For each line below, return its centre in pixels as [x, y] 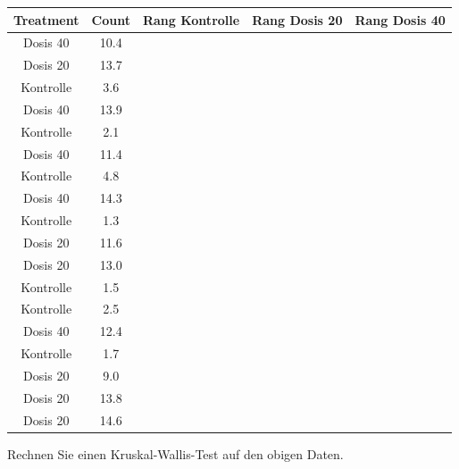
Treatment [46, 19]
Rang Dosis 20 [297, 19]
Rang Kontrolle [191, 19]
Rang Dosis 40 [400, 19]
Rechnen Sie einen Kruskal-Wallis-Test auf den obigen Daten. [175, 453]
